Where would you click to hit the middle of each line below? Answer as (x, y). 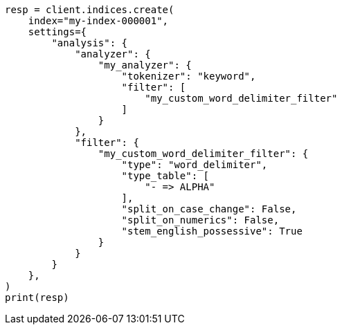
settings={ (57, 32)
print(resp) (37, 297)
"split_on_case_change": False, (209, 209)
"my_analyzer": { (145, 65)
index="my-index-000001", (98, 21)
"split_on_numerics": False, (200, 220)
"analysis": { (90, 43)
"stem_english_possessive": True (212, 231)
